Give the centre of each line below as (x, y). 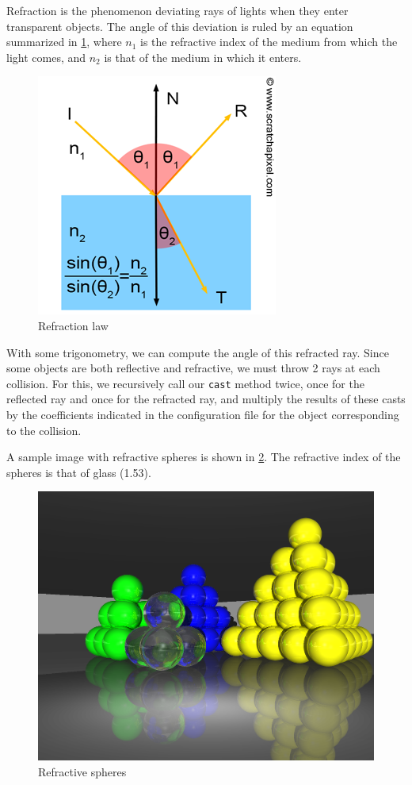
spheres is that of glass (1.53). (79, 472)
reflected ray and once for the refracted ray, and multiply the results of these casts (206, 399)
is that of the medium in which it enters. (203, 57)
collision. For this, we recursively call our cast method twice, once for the (185, 383)
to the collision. (44, 430)
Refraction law (73, 325)
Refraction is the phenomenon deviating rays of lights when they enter (177, 10)
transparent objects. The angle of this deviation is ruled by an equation (180, 26)
